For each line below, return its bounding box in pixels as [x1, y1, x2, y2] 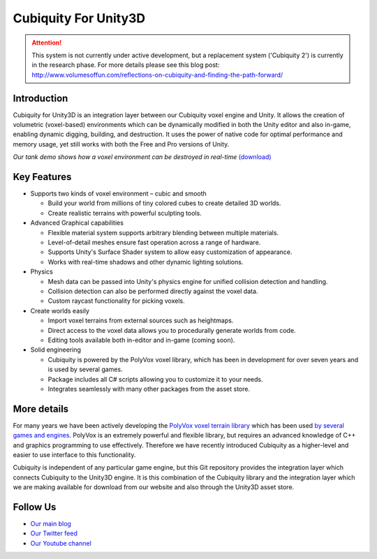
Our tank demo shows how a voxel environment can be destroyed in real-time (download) [13, 153, 272, 161]
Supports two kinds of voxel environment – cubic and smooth [30, 189, 207, 198]
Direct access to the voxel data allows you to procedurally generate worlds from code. [47, 326, 296, 334]
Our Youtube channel [30, 539, 92, 547]
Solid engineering [30, 345, 82, 354]
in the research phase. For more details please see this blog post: [31, 61, 220, 69]
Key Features [13, 171, 72, 183]
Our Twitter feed [30, 529, 78, 537]
